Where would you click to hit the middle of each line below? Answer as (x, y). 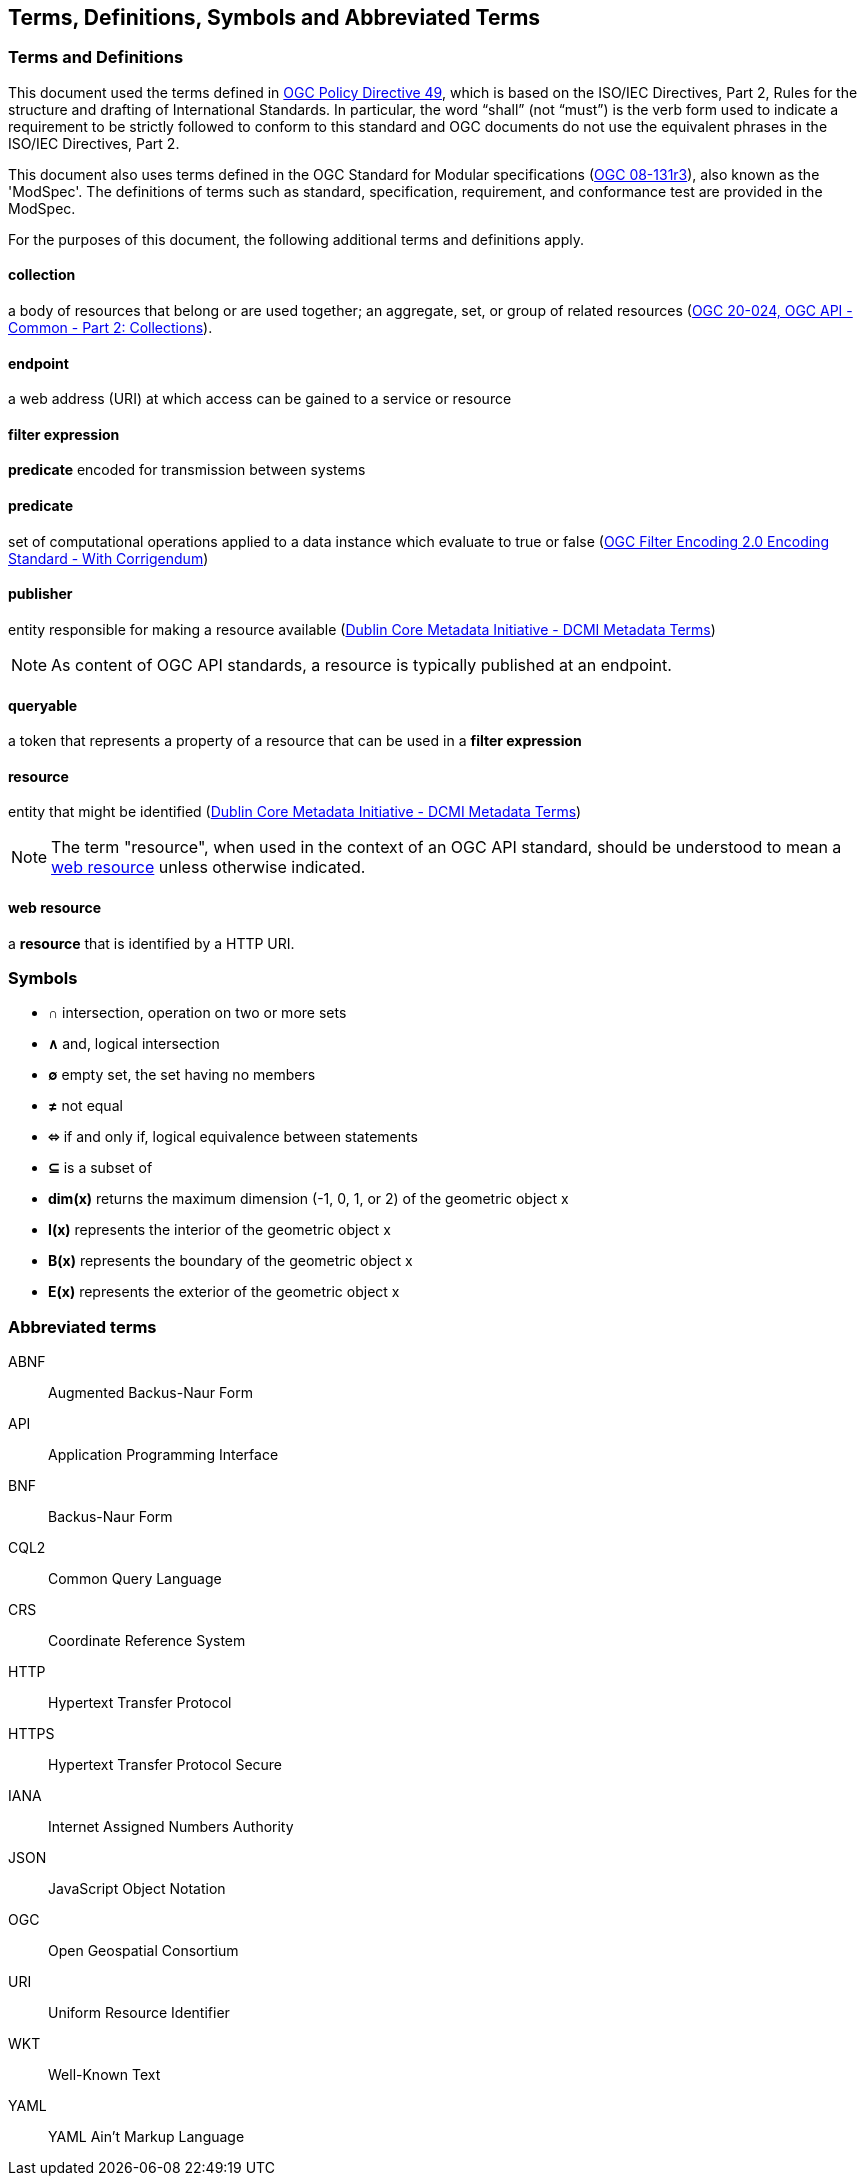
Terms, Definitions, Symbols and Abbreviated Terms (274, 17)
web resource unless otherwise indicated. (208, 867)
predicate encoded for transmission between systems (187, 470)
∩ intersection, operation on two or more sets (197, 1013)
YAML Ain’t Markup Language (146, 2137)
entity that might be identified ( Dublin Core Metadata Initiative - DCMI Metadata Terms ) (295, 812)
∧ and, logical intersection (134, 1044)
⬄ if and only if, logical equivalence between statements (233, 1137)
